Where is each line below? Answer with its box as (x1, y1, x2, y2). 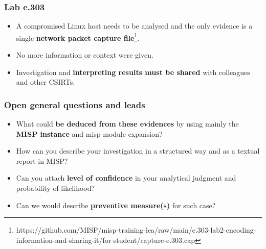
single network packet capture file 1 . (16, 31, 140, 43)
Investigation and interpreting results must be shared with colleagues (16, 66, 250, 77)
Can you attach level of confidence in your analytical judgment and (16, 172, 236, 183)
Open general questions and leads (4, 98, 145, 111)
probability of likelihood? (16, 183, 95, 193)
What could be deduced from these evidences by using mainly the (16, 118, 239, 129)
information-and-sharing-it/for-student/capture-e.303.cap (16, 234, 195, 245)
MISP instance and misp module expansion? (16, 128, 163, 139)
